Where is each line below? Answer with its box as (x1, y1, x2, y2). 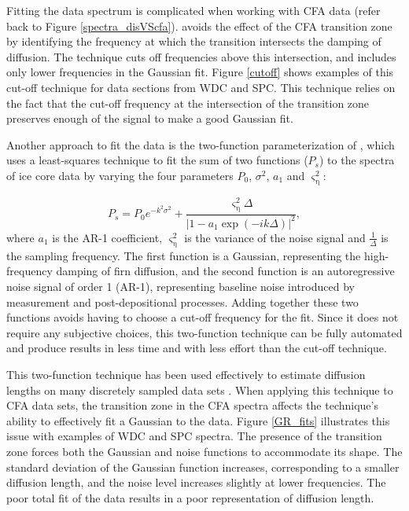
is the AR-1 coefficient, (52, 229, 163, 245)
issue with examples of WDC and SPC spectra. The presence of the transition (6, 428, 382, 444)
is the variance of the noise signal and (184, 229, 366, 245)
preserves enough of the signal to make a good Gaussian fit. (6, 110, 293, 127)
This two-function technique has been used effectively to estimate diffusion (6, 366, 366, 382)
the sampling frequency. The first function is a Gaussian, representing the (6, 247, 361, 263)
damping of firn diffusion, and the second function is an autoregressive (56, 263, 395, 279)
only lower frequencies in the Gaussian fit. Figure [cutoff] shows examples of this (6, 64, 394, 80)
